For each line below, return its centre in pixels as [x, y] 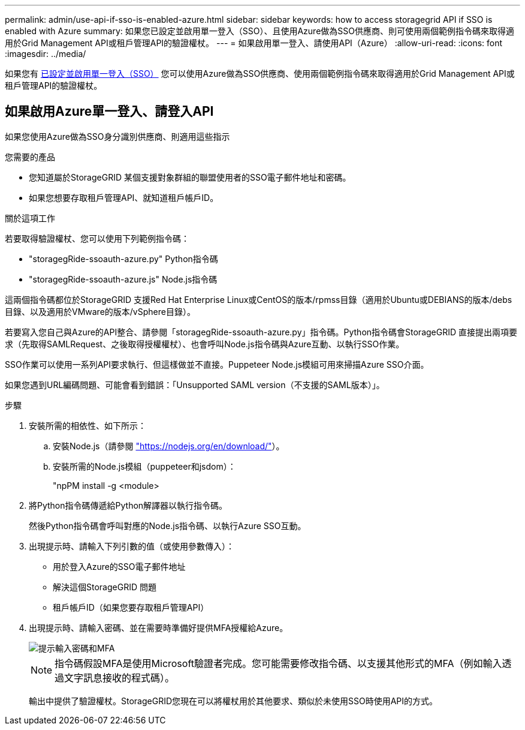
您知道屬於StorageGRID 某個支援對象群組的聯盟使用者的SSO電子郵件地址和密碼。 [190, 177]
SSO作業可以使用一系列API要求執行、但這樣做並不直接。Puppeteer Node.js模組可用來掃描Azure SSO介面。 [217, 364]
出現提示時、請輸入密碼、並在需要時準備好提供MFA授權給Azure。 [159, 627]
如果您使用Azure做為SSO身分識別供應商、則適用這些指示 [117, 136]
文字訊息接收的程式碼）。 [120, 678]
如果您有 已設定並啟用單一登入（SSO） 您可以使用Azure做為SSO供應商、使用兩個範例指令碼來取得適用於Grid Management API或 [260, 73]
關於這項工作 [30, 218]
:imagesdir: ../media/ [46, 54]
